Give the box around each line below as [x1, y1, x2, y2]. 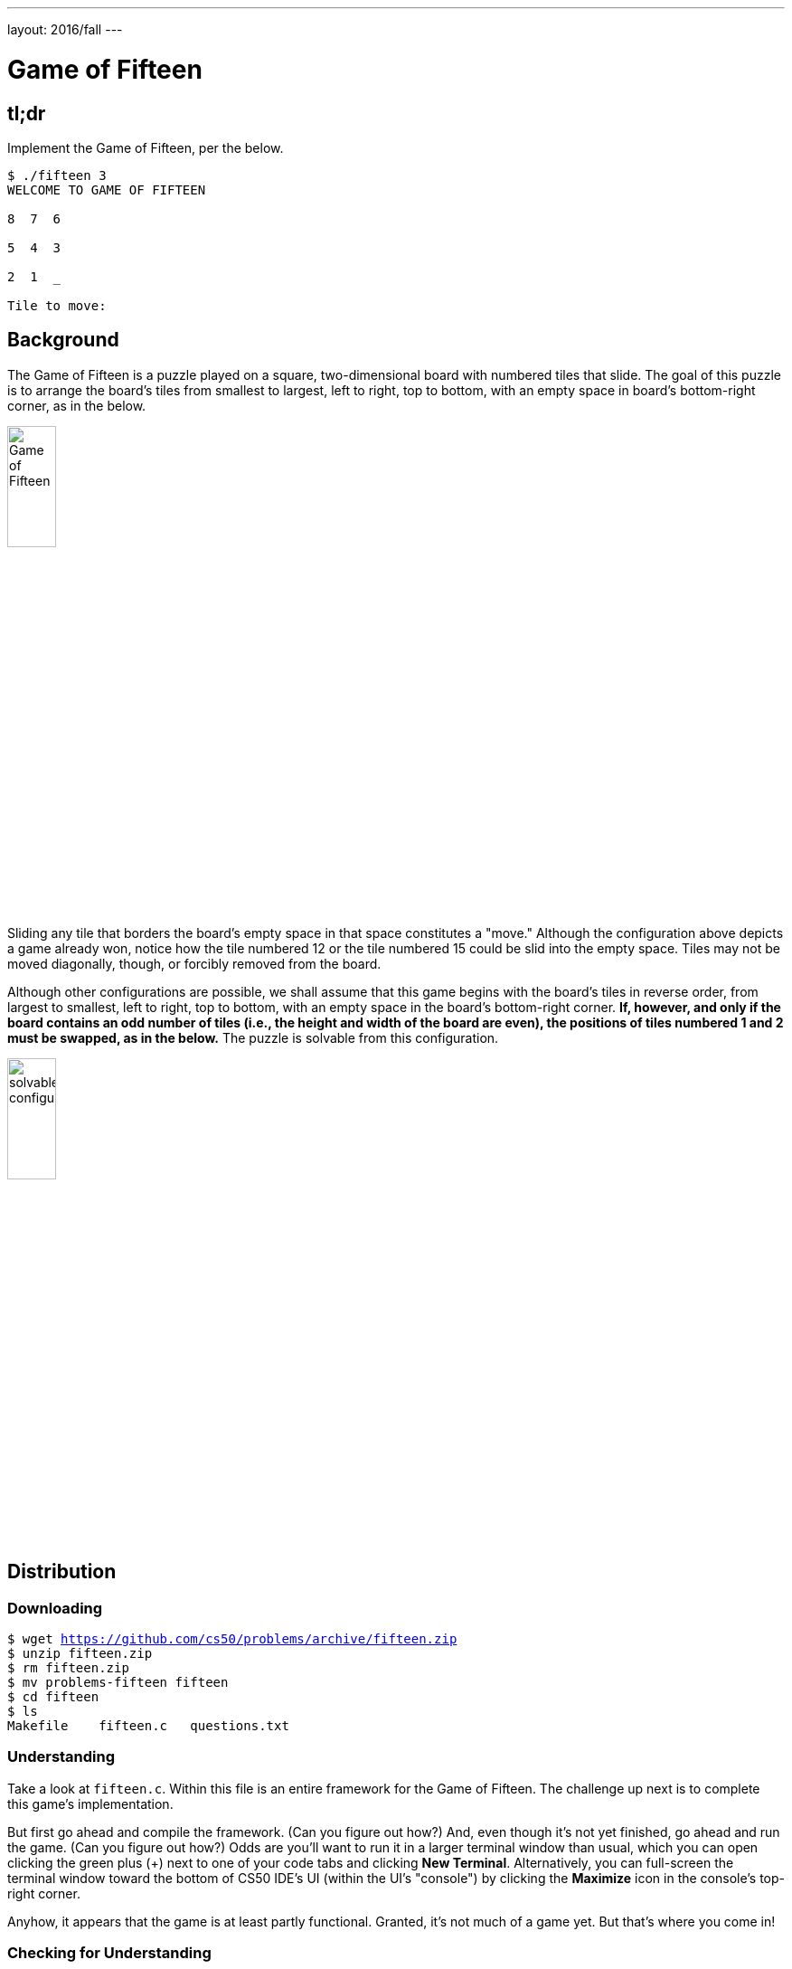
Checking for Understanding [7, 1944, 212, 1963]
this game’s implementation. [7, 1795, 174, 1812]
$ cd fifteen [7, 1689, 99, 1704]
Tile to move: [7, 298, 107, 313]
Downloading [7, 1598, 103, 1617]
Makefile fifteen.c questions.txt [7, 1718, 289, 1733]
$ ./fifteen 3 [7, 167, 107, 183]
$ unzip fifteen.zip [7, 1645, 153, 1661]
